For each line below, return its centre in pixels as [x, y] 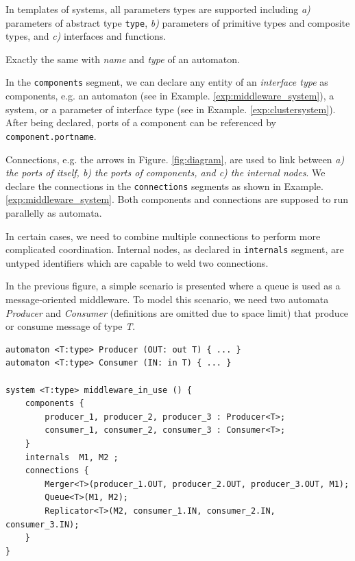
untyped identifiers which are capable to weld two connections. [137, 262]
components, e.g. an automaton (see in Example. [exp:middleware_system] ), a [170, 96]
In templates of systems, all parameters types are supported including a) [158, 9]
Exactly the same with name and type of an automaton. [123, 59]
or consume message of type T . [71, 326]
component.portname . [51, 135]
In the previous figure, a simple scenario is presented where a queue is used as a [173, 286]
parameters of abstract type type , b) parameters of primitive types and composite [178, 22]
